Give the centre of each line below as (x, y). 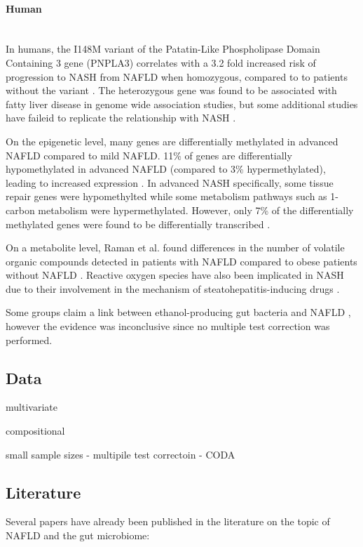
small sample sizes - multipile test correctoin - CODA (121, 454)
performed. (29, 340)
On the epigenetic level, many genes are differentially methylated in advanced (172, 141)
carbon (20, 210)
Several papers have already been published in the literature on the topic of (168, 521)
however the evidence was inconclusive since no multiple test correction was (168, 326)
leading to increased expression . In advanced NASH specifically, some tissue (170, 182)
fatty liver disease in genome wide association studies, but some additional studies (182, 104)
